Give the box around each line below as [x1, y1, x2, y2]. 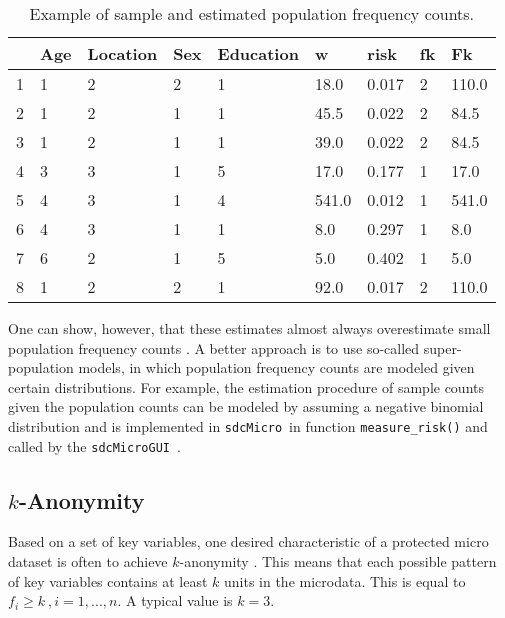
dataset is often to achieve [8, 551, 168, 572]
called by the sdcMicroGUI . [8, 435, 181, 456]
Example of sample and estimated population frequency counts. [29, 2, 475, 25]
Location [87, 42, 158, 65]
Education [217, 42, 299, 65]
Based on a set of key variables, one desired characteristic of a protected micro [8, 531, 489, 552]
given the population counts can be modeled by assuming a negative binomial [8, 396, 484, 417]
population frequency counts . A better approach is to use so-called [8, 337, 420, 358]
